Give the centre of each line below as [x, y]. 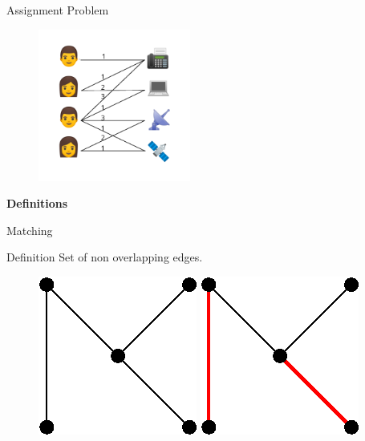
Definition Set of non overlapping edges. [105, 257]
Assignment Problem [58, 10]
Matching [30, 230]
